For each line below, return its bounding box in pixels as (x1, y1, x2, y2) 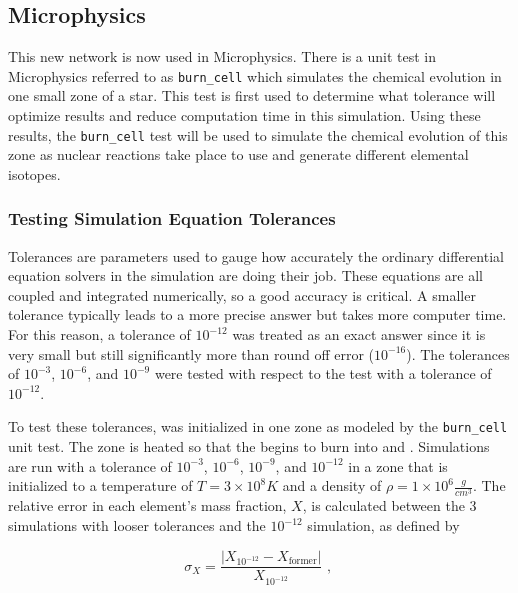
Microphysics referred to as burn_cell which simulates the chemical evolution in (8, 65, 502, 86)
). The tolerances (406, 343, 510, 364)
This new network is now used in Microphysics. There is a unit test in (8, 46, 437, 67)
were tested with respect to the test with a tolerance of (154, 363, 492, 384)
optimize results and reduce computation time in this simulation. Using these (8, 105, 481, 126)
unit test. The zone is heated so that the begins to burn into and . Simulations (8, 436, 490, 457)
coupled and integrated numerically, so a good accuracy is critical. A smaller (8, 284, 476, 305)
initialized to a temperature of (8, 475, 193, 496)
